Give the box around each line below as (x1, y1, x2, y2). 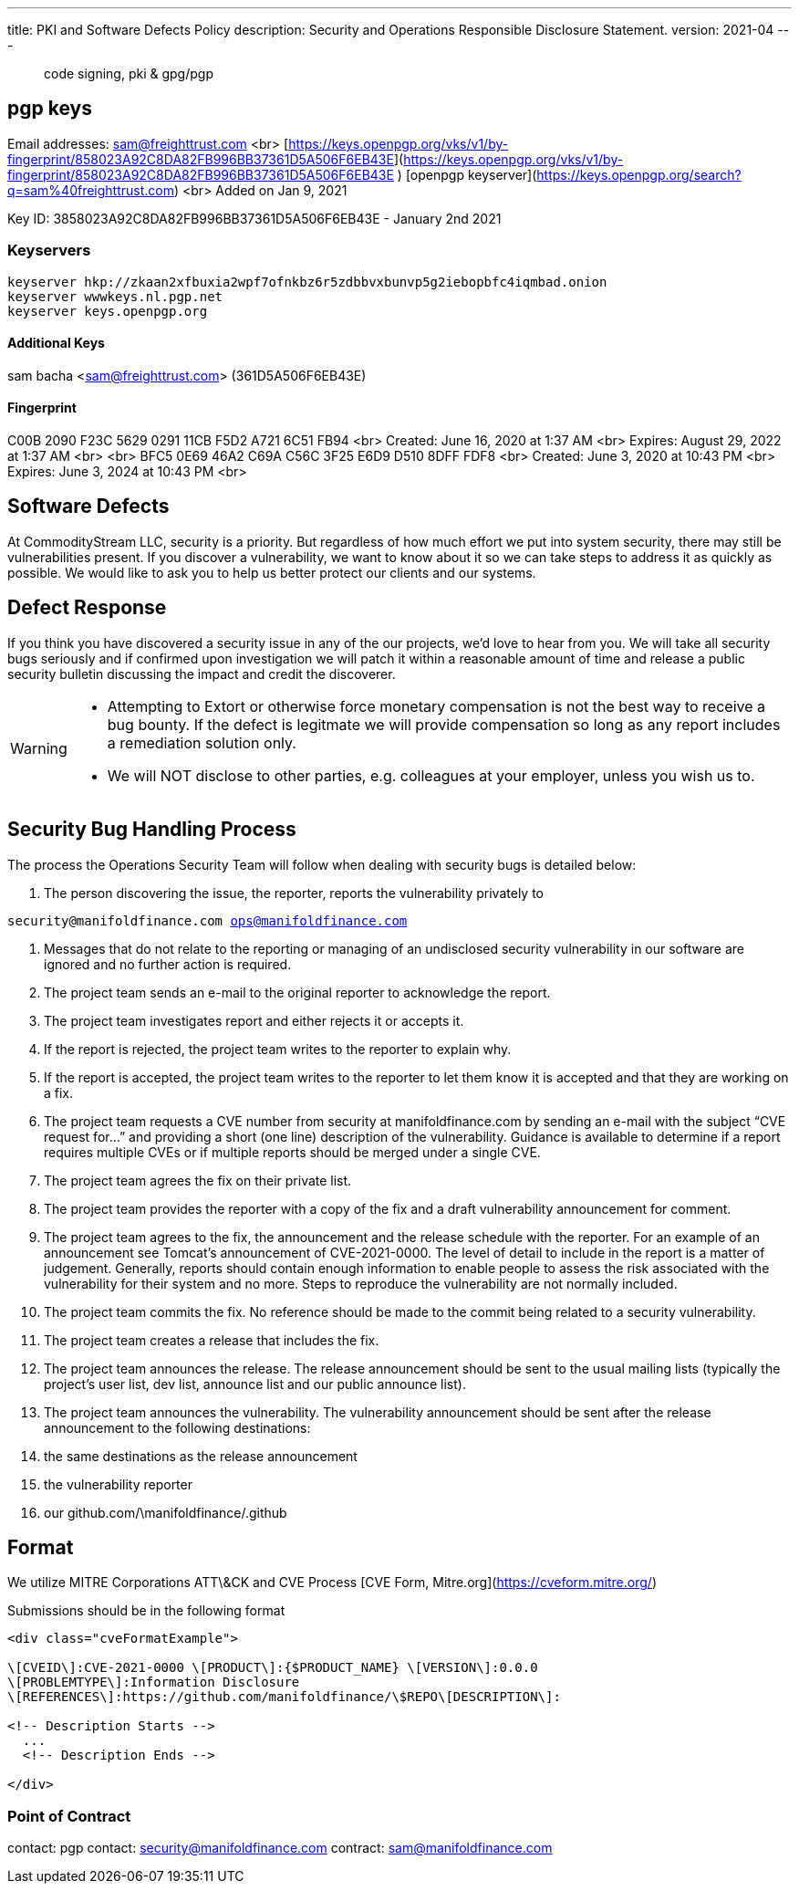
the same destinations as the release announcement (44, 1447, 358, 1464)
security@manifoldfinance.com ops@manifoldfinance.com (7, 913, 408, 928)
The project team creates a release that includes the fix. (44, 1332, 379, 1348)
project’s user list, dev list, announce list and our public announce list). (44, 1375, 466, 1392)
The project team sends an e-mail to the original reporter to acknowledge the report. (44, 984, 551, 1000)
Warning (10, 738, 67, 757)
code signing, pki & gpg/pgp (44, 66, 213, 81)
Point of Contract (7, 1806, 131, 1825)
